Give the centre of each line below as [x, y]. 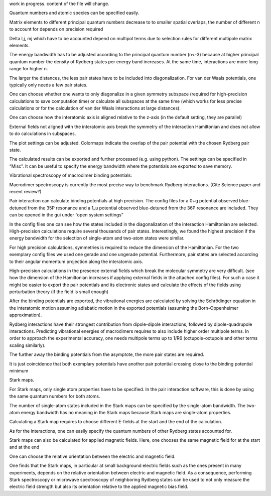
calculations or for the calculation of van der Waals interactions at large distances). [95, 108]
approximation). [26, 315]
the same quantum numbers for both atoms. [55, 396]
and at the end [24, 447]
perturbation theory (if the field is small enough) [59, 292]
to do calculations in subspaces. [43, 134]
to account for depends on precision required [56, 29]
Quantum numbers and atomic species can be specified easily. [74, 13]
